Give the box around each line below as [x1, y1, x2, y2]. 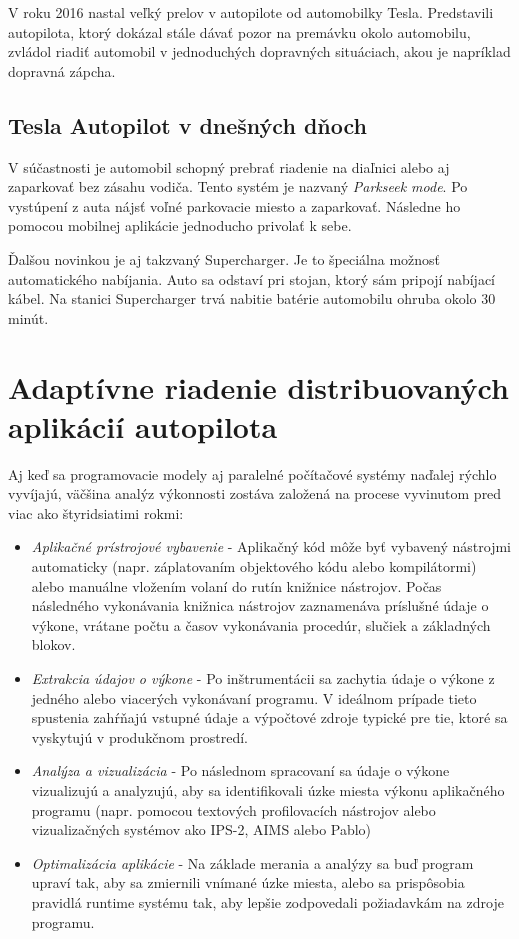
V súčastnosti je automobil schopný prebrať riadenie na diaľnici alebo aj [8, 156, 450, 177]
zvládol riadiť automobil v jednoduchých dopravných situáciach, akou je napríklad [8, 41, 511, 62]
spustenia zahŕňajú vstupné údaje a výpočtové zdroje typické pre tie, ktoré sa [31, 707, 508, 728]
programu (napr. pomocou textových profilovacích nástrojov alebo [31, 799, 436, 820]
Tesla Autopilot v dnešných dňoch [8, 109, 367, 140]
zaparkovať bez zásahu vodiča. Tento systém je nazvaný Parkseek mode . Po [8, 176, 468, 197]
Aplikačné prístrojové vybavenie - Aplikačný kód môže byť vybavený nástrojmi [31, 536, 511, 557]
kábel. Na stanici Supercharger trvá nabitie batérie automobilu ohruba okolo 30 [8, 288, 496, 309]
